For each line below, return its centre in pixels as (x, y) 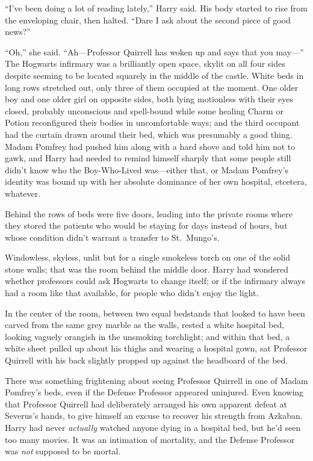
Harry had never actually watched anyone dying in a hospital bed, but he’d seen (153, 427)
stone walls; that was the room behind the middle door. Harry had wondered (147, 269)
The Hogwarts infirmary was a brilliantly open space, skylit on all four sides (145, 63)
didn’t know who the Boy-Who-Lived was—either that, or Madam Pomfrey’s (147, 169)
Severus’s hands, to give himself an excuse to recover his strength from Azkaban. (154, 416)
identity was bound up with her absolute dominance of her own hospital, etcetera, (156, 181)
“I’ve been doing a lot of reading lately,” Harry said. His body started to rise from (156, 8)
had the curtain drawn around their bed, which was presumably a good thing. (149, 134)
